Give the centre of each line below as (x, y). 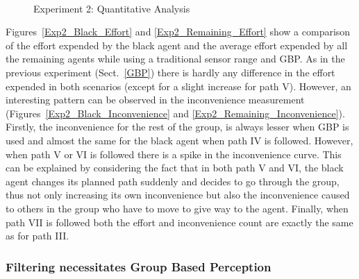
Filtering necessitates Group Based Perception (139, 266)
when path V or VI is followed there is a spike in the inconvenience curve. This (174, 154)
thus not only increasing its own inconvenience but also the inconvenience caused (178, 195)
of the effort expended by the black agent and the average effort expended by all (177, 45)
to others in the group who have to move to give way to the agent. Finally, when (177, 208)
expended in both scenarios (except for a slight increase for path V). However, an (178, 86)
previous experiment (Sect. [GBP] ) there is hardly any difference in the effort (170, 72)
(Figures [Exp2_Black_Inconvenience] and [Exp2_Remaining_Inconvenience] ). (175, 113)
